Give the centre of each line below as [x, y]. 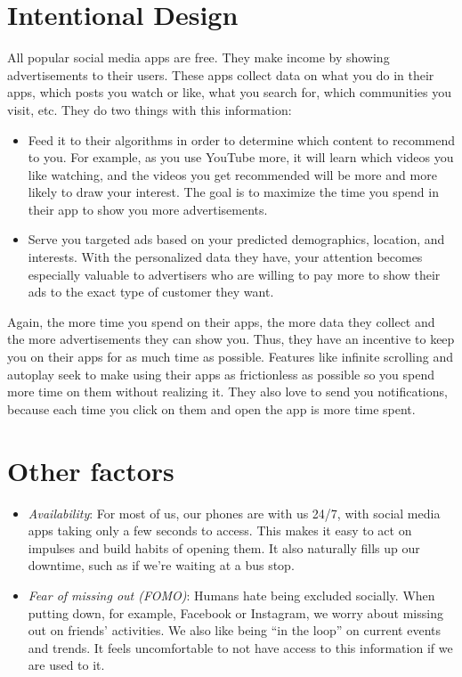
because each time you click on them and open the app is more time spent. [211, 408]
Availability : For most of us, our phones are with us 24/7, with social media [234, 513]
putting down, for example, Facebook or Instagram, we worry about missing [235, 612]
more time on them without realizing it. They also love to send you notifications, [227, 392]
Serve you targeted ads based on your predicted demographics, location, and [236, 239]
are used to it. [66, 665]
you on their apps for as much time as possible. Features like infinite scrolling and [231, 357]
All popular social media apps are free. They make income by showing [199, 57]
